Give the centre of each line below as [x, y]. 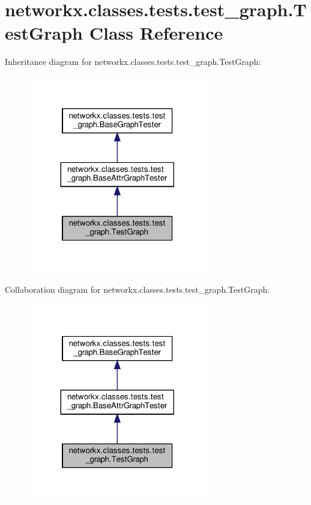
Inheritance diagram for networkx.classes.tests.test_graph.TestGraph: [133, 62]
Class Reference [156, 33]
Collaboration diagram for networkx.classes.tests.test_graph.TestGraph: [137, 289]
